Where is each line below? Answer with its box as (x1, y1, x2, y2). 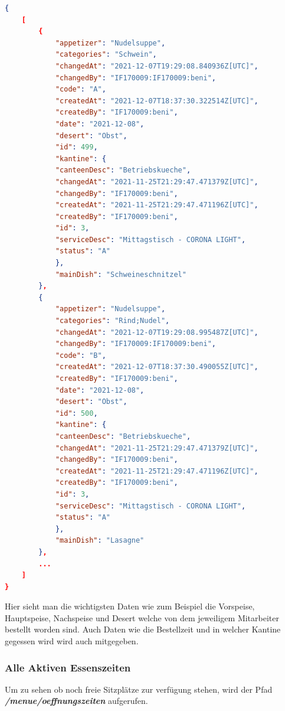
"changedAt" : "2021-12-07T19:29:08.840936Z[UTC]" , (55, 61, 258, 70)
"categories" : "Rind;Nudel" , (55, 317, 170, 325)
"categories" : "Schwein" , (55, 50, 157, 59)
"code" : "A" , (55, 85, 106, 94)
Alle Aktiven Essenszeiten (5, 660, 131, 674)
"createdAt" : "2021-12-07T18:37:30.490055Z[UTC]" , (55, 363, 258, 371)
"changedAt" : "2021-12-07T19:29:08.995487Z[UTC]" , (55, 328, 258, 337)
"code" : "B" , (55, 351, 106, 360)
